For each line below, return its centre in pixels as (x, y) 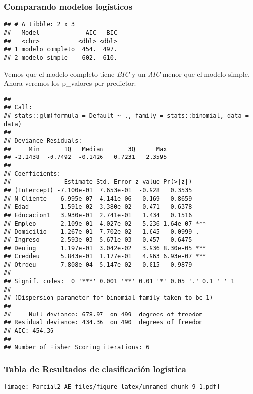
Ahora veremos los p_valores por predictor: (70, 83)
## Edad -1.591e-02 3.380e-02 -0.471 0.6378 (98, 207)
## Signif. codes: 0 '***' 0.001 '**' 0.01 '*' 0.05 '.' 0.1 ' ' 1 (119, 281)
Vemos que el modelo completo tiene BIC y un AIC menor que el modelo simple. (127, 73)
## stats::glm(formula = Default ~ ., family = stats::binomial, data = (126, 116)
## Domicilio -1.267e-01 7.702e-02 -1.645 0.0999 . (101, 232)
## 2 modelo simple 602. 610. (61, 57)
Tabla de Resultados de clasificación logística (95, 368)
